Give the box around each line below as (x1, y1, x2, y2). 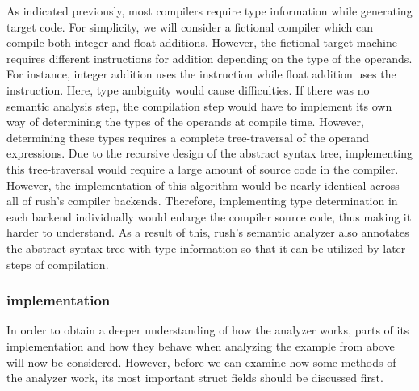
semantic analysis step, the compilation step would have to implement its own (6, 97, 392, 114)
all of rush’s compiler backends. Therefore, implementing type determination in (6, 192, 398, 209)
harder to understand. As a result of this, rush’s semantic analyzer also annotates (6, 224, 409, 241)
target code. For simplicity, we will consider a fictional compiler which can (6, 18, 373, 35)
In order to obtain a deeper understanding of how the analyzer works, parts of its (6, 322, 409, 338)
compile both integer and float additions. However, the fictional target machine (6, 34, 397, 51)
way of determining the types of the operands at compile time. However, (6, 113, 364, 130)
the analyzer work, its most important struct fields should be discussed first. (6, 369, 383, 386)
